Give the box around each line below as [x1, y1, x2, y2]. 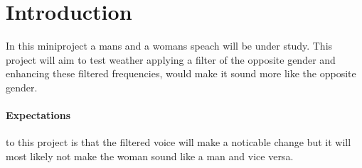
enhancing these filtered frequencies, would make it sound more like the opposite [6, 66, 356, 81]
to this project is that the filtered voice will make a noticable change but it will [6, 135, 351, 150]
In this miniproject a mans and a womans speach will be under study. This [6, 38, 333, 53]
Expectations [6, 108, 71, 123]
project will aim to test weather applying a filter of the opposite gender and [6, 52, 336, 67]
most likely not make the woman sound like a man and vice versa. [6, 148, 294, 163]
